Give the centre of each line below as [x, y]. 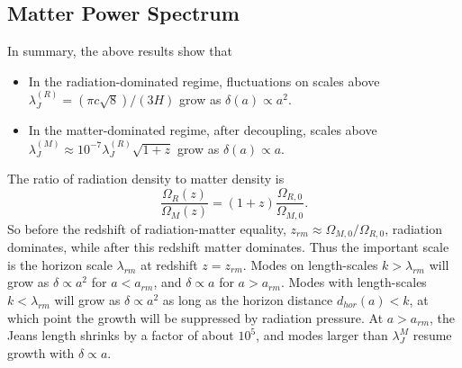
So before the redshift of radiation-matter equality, [147, 228]
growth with [41, 352]
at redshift [169, 264]
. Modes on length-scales [310, 264]
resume [432, 335]
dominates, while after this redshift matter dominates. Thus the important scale [228, 247]
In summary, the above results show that [120, 51]
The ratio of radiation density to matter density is [146, 179]
